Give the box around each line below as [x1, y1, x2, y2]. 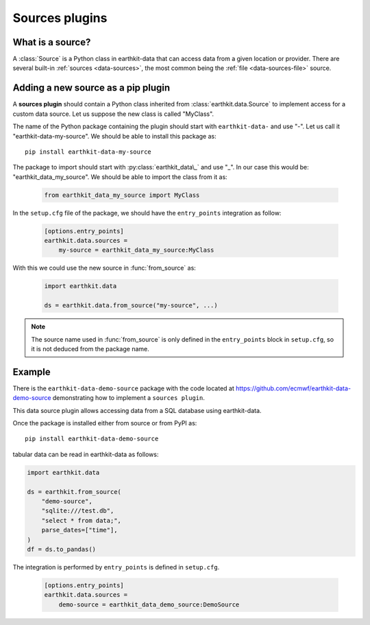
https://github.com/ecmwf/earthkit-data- [235, 384, 351, 392]
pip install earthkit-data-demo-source [25, 435, 159, 443]
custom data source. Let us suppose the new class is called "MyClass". [12, 110, 214, 118]
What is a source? [12, 36, 91, 48]
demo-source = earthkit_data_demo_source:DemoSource [58, 600, 240, 609]
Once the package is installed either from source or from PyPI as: [12, 419, 197, 427]
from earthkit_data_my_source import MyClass [44, 191, 200, 199]
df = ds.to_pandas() [27, 545, 96, 553]
